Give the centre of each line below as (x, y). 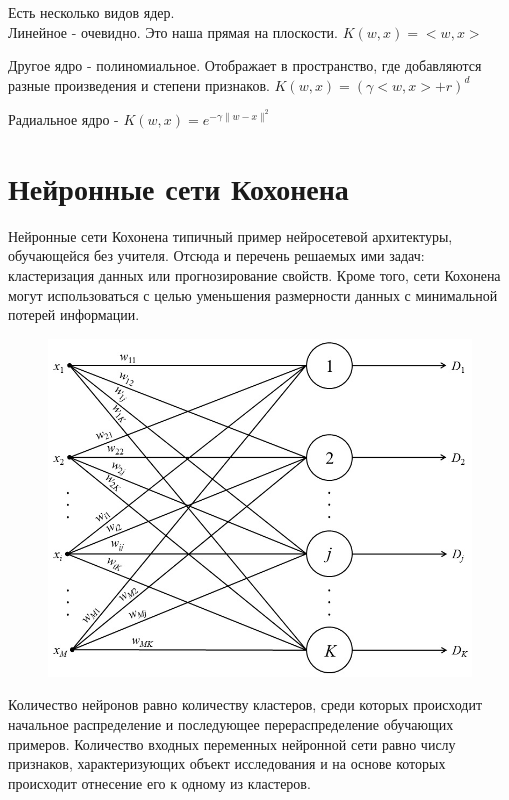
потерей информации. (74, 314)
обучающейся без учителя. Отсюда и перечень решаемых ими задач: (216, 255)
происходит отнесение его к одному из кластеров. (159, 782)
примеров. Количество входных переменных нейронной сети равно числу (232, 743)
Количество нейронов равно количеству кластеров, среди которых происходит (245, 704)
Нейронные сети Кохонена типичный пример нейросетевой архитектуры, (230, 235)
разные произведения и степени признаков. (139, 84)
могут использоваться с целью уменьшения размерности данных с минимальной (253, 294)
